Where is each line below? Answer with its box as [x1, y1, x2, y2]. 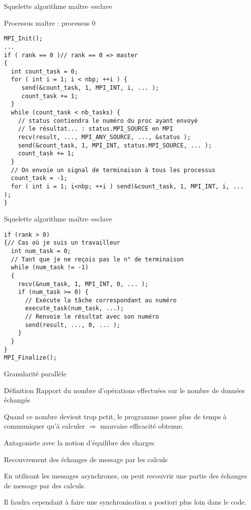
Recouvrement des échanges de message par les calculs [4, 454, 168, 464]
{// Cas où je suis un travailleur [4, 239, 121, 247]
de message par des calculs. [4, 480, 86, 490]
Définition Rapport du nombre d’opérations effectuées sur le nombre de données [4, 385, 245, 395]
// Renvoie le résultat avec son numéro [25, 313, 159, 321]
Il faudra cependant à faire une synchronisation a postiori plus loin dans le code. [4, 497, 247, 507]
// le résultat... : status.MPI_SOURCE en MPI [18, 125, 173, 133]
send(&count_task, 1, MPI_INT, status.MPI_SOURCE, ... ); [18, 142, 212, 149]
